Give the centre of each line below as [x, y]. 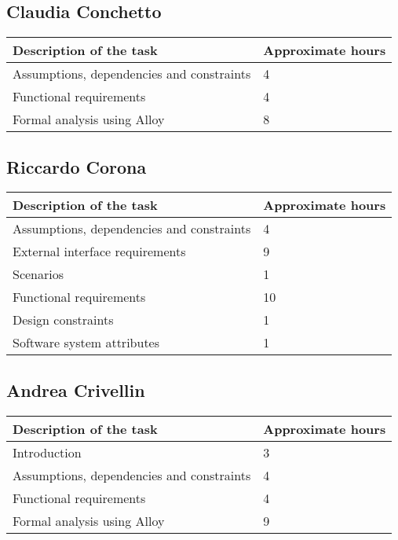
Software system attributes [86, 343]
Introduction [47, 452]
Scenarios [38, 274]
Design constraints [63, 320]
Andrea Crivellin [76, 389]
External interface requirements [99, 252]
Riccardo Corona [77, 166]
